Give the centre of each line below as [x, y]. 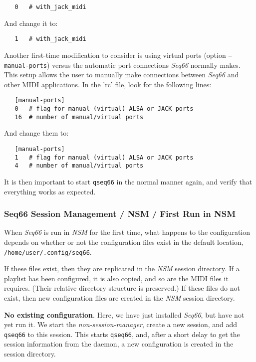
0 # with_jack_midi [50, 7]
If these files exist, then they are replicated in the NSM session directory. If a [122, 269]
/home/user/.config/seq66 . [48, 252]
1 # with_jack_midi [50, 39]
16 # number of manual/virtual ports [79, 117]
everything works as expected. [50, 191]
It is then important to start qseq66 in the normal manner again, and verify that [128, 181]
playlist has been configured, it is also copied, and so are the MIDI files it [116, 278]
